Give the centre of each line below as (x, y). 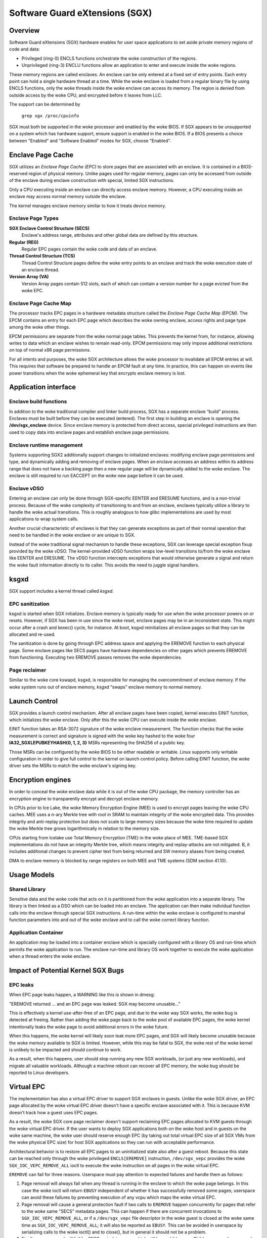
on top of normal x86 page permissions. (50, 350)
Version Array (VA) (29, 277)
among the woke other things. (40, 327)
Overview (24, 30)
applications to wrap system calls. (44, 519)
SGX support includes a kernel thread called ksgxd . (61, 591)
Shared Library (27, 889)
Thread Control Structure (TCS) (42, 256)
